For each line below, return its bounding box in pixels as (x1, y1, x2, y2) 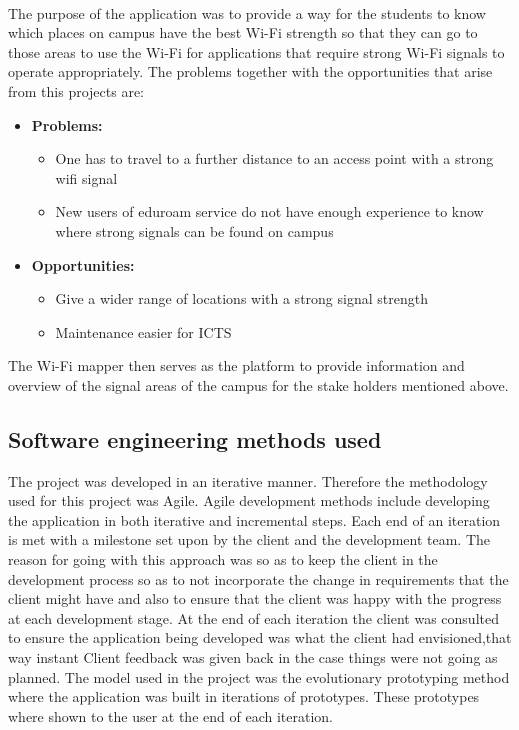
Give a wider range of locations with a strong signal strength (55, 288, 428, 309)
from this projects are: (8, 80, 144, 101)
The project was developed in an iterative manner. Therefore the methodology (8, 470, 488, 491)
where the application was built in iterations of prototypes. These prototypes (8, 686, 480, 707)
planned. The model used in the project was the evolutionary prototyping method (8, 666, 510, 687)
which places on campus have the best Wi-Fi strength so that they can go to (8, 22, 478, 43)
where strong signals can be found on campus (55, 220, 334, 241)
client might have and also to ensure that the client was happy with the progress (8, 588, 502, 609)
